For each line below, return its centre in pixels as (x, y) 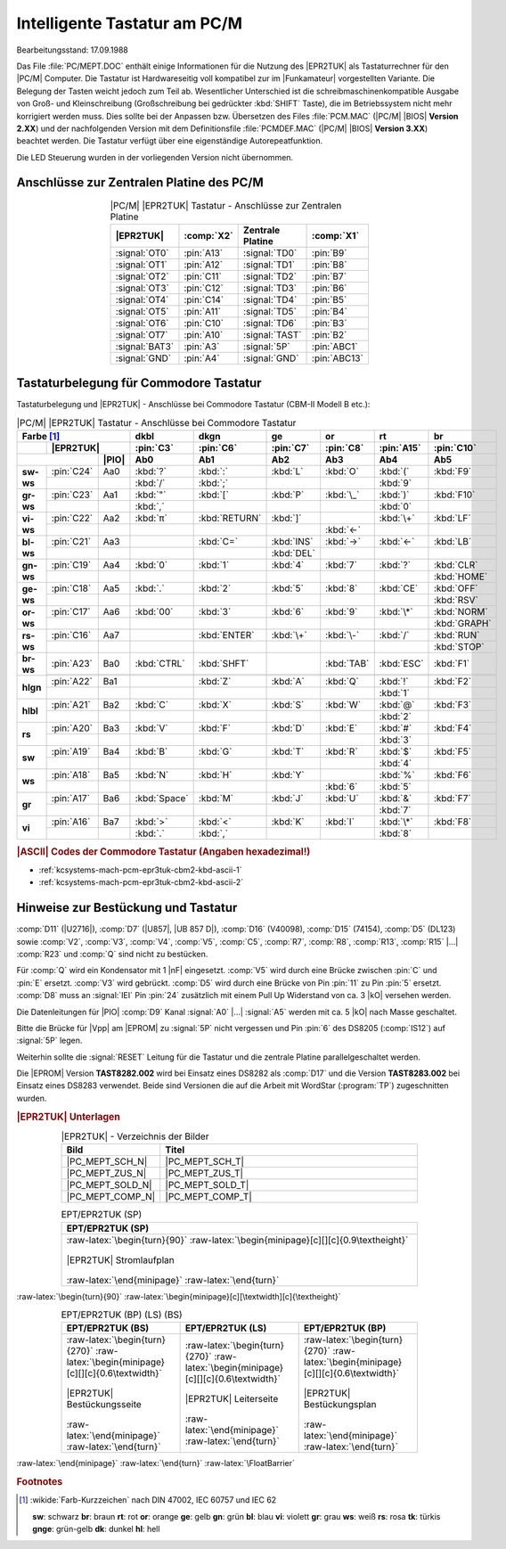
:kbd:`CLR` (456, 565)
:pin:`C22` (72, 519)
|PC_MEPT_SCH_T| (205, 1161)
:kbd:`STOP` (459, 647)
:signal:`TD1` (269, 265)
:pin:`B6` (330, 288)
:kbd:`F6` (453, 775)
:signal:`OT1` (142, 265)
